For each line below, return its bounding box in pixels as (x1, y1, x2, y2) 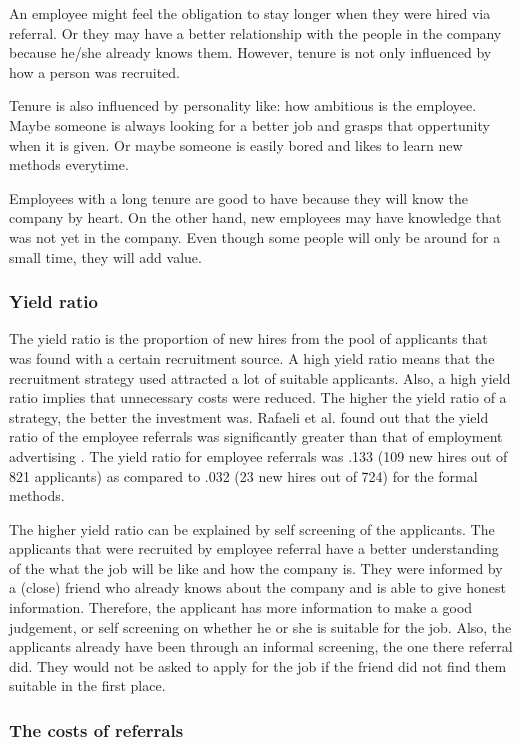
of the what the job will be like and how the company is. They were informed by (9, 557, 503, 578)
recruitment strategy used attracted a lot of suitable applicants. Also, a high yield (9, 367, 511, 388)
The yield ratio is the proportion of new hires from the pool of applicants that (9, 328, 488, 349)
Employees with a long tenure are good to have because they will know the (9, 187, 468, 208)
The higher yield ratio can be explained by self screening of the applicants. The (9, 518, 495, 539)
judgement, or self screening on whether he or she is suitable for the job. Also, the (9, 616, 512, 637)
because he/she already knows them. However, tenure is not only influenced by (9, 42, 492, 63)
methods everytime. (9, 154, 129, 175)
